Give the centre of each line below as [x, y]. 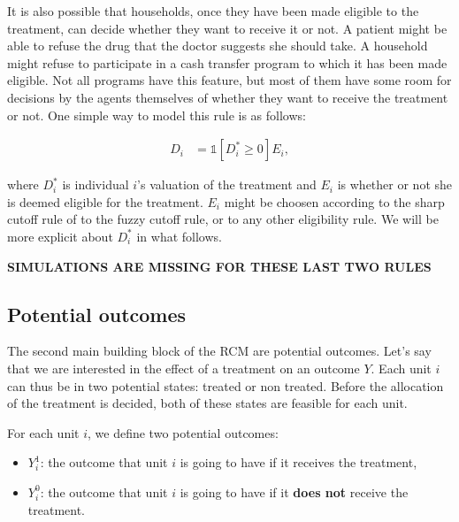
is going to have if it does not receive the [294, 491]
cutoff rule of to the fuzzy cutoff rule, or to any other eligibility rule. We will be [223, 219]
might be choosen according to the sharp [334, 201]
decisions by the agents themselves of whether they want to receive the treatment [228, 97]
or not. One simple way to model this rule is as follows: [157, 115]
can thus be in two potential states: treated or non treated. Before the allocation [226, 385]
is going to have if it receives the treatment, [298, 462]
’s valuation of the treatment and [227, 184]
